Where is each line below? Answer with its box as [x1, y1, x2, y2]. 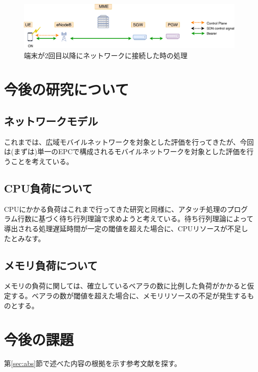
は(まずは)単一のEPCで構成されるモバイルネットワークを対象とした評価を [4, 146, 247, 157]
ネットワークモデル [4, 113, 98, 128]
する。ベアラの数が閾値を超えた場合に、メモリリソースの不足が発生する [10, 290, 247, 300]
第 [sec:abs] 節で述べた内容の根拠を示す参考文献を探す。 [4, 358, 181, 369]
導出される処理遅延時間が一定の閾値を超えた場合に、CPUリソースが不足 [4, 223, 242, 233]
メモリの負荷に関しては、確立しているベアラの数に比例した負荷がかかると [4, 280, 247, 291]
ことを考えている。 [10, 156, 74, 166]
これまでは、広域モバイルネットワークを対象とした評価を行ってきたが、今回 [4, 136, 254, 147]
